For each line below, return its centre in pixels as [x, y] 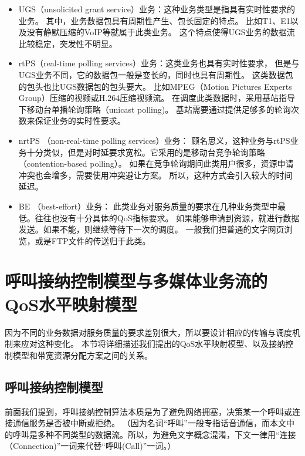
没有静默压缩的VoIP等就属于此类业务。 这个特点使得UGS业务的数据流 [161, 32]
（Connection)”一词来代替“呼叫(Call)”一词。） [90, 446]
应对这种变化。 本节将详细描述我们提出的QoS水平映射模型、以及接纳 [153, 344]
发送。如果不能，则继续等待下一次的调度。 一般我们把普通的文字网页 [151, 229]
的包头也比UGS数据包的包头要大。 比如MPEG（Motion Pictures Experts [155, 86]
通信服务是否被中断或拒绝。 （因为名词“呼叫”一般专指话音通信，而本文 [149, 423]
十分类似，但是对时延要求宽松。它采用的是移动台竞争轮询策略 [146, 152]
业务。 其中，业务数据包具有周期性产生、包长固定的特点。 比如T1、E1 [154, 20]
